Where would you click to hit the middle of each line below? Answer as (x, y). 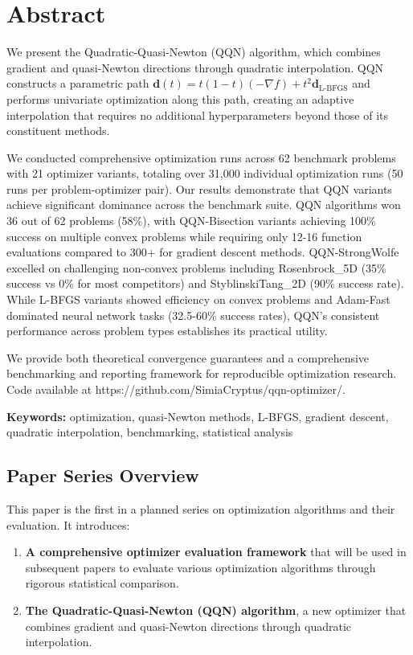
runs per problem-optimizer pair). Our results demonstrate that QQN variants (199, 188)
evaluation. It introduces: (68, 524)
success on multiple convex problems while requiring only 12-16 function (184, 236)
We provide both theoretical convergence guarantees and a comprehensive (188, 357)
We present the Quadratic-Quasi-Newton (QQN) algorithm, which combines (194, 52)
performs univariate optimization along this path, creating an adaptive (180, 98)
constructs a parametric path (78, 83)
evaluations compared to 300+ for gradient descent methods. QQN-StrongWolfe (203, 252)
